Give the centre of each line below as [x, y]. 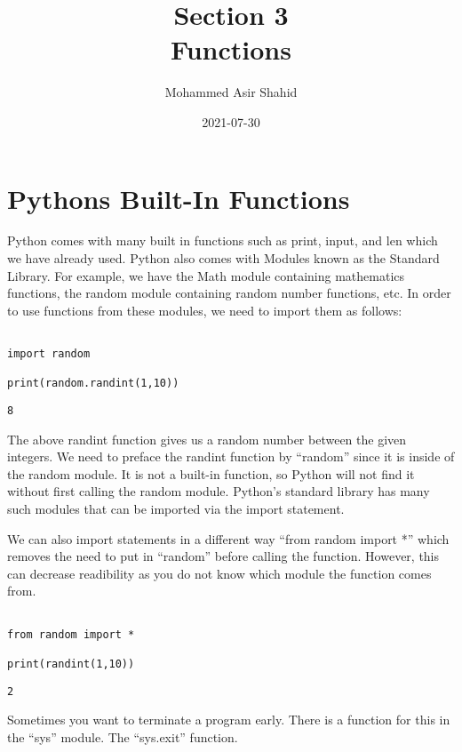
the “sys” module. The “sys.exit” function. [123, 736]
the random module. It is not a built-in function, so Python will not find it [211, 473]
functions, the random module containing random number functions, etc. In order [229, 293]
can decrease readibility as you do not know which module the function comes [219, 573]
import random [49, 354]
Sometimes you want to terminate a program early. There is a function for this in [229, 720]
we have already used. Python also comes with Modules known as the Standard [223, 258]
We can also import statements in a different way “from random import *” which [228, 538]
